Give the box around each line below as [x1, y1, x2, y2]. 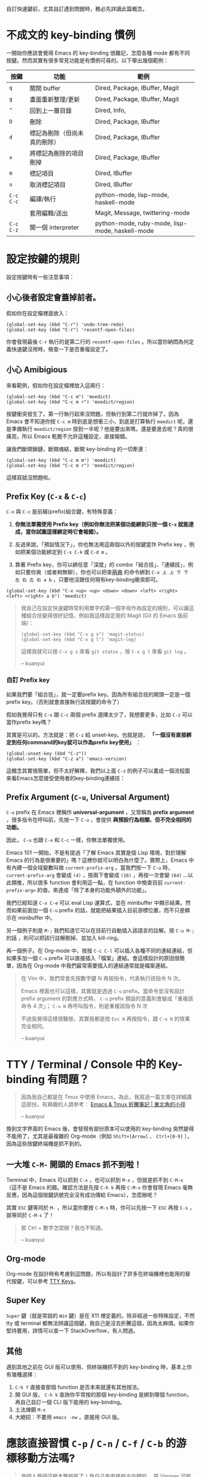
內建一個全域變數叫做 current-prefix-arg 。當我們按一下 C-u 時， [11, 864, 173, 871]
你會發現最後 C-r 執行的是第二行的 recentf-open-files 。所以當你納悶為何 [6, 338, 190, 345]
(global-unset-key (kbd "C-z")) [6, 750, 87, 756]
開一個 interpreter [29, 223, 80, 232]
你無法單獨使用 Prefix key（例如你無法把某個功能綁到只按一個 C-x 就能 [14, 521, 189, 528]
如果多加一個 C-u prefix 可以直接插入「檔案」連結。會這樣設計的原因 [6, 955, 175, 962]
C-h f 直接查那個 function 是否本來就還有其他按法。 [14, 1383, 142, 1390]
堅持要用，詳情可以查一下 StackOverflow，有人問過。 [6, 1327, 139, 1334]
